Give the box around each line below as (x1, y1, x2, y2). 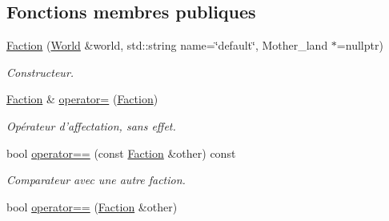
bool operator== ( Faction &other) (6, 198, 178, 215)
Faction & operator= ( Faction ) (6, 90, 158, 107)
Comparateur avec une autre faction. (6, 171, 186, 188)
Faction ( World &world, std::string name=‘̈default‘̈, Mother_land (6, 37, 328, 54)
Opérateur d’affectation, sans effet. (6, 117, 176, 134)
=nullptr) (336, 37, 383, 54)
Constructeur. (6, 63, 74, 80)
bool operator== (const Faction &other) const (6, 144, 236, 161)
